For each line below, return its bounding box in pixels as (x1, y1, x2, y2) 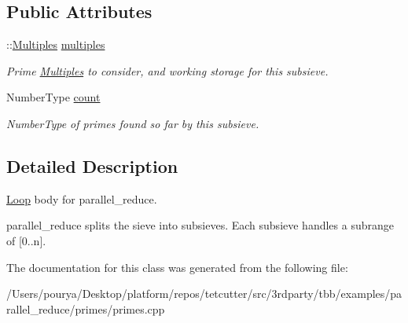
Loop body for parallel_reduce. (6, 190, 157, 207)
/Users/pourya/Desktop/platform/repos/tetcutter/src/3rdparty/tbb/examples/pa (6, 285, 402, 302)
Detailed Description (6, 153, 178, 178)
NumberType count (6, 89, 101, 105)
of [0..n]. (6, 232, 46, 248)
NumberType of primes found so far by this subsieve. (6, 115, 259, 131)
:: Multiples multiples (6, 36, 105, 53)
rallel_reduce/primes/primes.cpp (6, 300, 165, 317)
